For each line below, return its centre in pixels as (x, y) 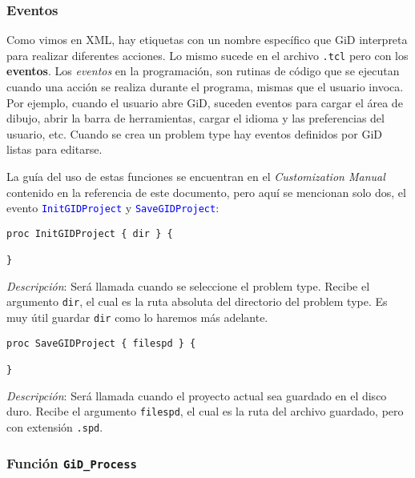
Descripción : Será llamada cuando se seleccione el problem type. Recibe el (188, 285)
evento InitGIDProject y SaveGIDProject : (113, 208)
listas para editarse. (54, 149)
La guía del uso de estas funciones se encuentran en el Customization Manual (196, 177)
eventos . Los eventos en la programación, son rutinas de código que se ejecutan (203, 71)
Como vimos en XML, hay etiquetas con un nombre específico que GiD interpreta (207, 40)
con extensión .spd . (55, 426)
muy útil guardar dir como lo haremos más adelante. (137, 317)
